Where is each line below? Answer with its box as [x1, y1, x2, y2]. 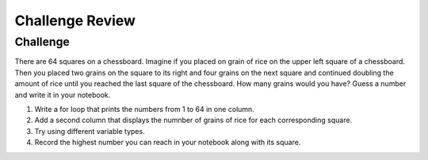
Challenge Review [14, 12, 136, 29]
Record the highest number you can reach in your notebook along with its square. [34, 138, 301, 147]
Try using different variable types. [34, 126, 146, 136]
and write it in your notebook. [14, 90, 111, 99]
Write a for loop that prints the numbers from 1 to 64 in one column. [34, 104, 255, 113]
